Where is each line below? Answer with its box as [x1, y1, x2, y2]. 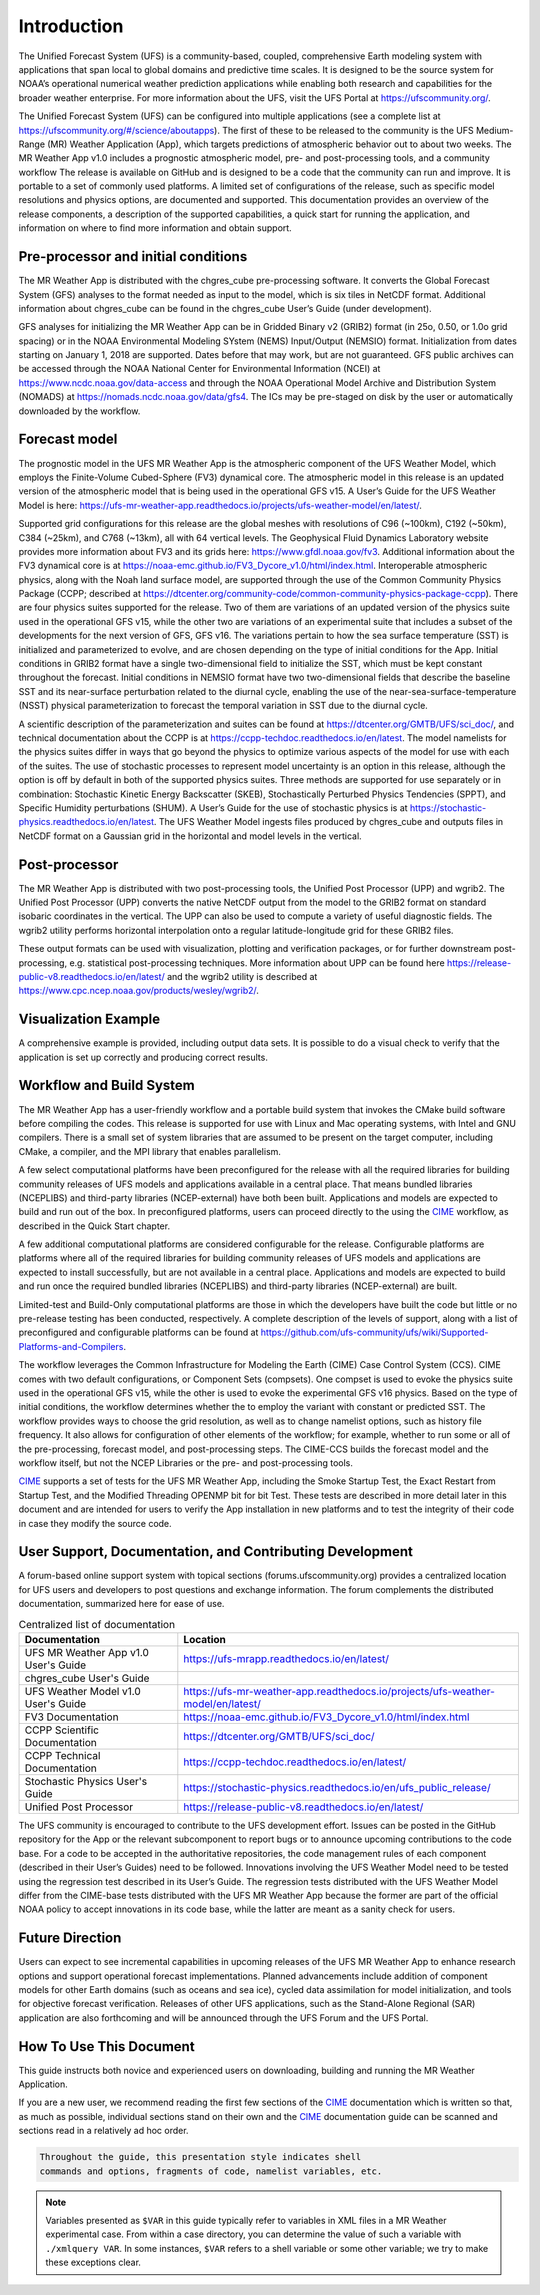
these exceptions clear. [45, 2256, 142, 2269]
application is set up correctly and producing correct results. [18, 1051, 269, 1063]
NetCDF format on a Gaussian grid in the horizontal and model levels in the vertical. [18, 830, 362, 842]
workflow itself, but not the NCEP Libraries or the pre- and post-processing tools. [18, 1456, 354, 1469]
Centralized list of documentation [18, 1617, 175, 1631]
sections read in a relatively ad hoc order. [18, 2125, 189, 2137]
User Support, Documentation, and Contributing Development [18, 1543, 414, 1560]
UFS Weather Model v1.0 [24, 1684, 142, 1698]
